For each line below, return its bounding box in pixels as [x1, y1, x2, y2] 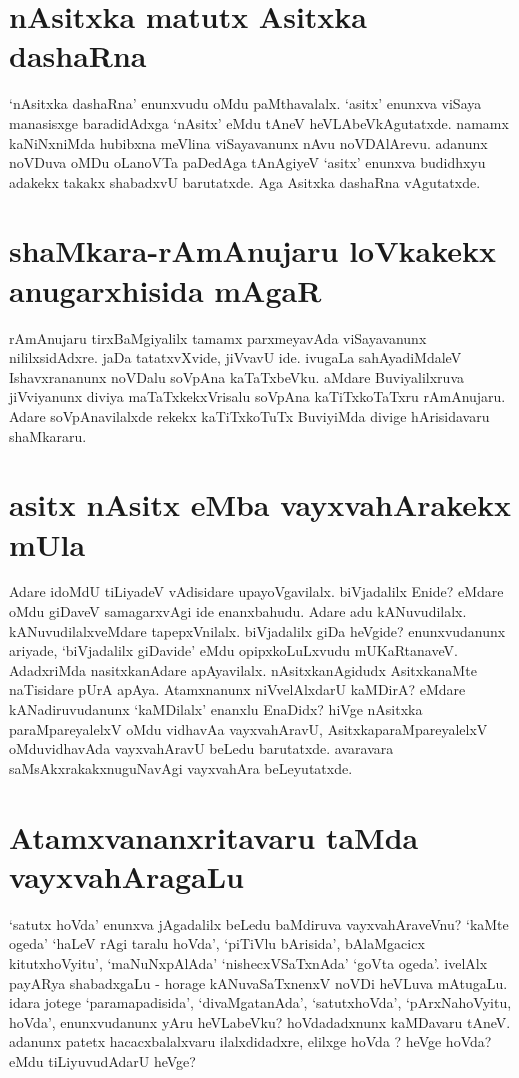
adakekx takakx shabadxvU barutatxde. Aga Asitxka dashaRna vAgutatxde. [9, 171, 481, 192]
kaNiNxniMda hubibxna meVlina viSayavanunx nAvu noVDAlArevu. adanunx [9, 132, 488, 153]
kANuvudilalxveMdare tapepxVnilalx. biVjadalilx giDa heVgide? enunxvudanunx [9, 620, 506, 641]
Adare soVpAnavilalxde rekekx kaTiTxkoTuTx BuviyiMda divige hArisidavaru [9, 405, 490, 426]
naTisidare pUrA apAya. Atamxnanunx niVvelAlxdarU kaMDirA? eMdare [9, 679, 466, 700]
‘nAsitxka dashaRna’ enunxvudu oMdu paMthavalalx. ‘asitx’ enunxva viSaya [9, 93, 482, 114]
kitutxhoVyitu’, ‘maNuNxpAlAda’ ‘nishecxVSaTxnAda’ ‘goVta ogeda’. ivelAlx [9, 952, 488, 973]
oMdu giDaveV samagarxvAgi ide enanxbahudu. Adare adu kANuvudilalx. [9, 601, 467, 622]
